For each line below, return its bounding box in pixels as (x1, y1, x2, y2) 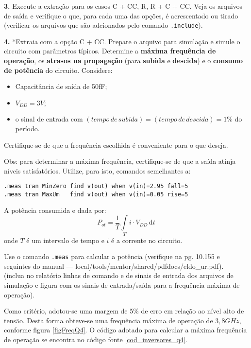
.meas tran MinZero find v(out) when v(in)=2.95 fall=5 (4, 183, 188, 190)
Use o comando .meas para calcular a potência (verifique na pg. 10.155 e (4, 251, 220, 261)
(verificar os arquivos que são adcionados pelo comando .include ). (4, 20, 203, 30)
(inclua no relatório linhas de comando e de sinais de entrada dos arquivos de (4, 270, 234, 280)
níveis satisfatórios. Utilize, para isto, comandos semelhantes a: (4, 165, 191, 175)
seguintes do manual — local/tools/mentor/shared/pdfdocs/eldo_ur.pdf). (4, 261, 224, 271)
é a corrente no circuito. (111, 235, 183, 245)
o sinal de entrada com (15, 114, 83, 124)
